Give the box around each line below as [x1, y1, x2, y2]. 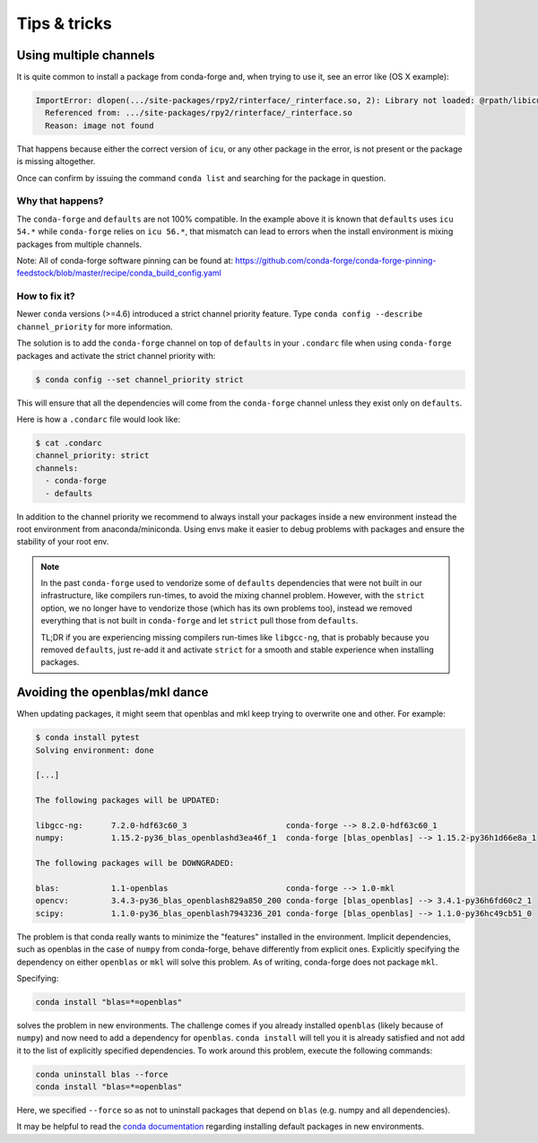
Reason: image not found [45, 120, 154, 130]
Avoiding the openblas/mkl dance [16, 685, 209, 700]
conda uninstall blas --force [35, 1069, 169, 1079]
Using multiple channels [16, 48, 155, 63]
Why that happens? [16, 195, 104, 207]
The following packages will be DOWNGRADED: [35, 858, 235, 868]
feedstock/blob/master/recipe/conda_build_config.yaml [16, 267, 221, 278]
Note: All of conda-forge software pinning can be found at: [16, 255, 233, 266]
